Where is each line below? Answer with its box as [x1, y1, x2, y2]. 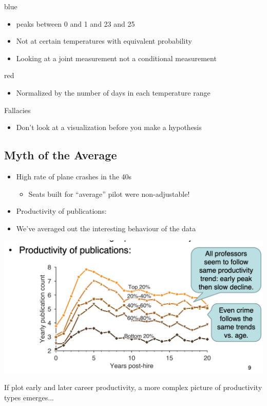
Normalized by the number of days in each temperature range [16, 87, 211, 98]
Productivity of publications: [16, 206, 107, 216]
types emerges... [4, 392, 54, 402]
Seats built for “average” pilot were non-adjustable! [28, 188, 190, 199]
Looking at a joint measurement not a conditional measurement [16, 52, 217, 63]
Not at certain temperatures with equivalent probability [16, 35, 192, 46]
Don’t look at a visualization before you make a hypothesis [16, 122, 202, 133]
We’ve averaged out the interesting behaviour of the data [16, 223, 196, 233]
